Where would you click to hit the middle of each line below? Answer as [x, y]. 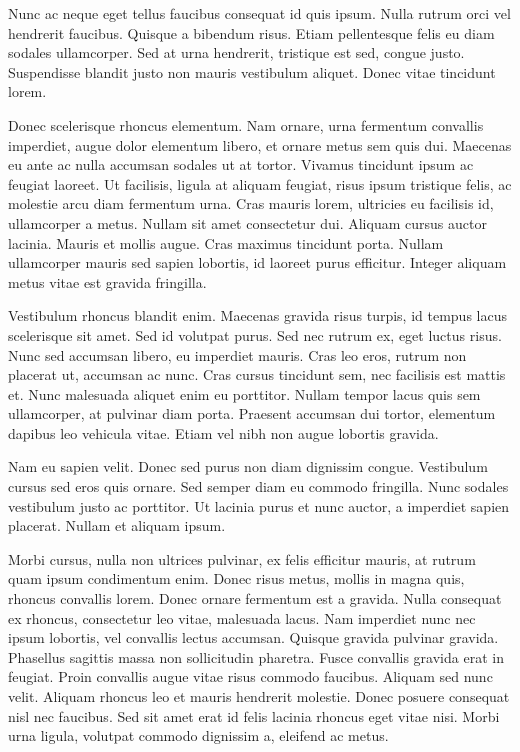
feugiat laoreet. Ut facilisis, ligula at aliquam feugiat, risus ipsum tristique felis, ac [260, 183]
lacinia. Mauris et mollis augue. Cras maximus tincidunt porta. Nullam [226, 242]
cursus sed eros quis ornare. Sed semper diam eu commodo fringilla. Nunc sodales [258, 486]
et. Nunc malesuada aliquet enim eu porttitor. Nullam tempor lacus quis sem [244, 393]
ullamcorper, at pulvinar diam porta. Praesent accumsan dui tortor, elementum [252, 413]
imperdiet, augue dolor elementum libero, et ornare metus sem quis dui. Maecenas [260, 144]
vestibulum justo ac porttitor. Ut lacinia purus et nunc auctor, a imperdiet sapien [259, 505]
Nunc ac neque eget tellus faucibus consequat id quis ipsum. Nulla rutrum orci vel [259, 13]
